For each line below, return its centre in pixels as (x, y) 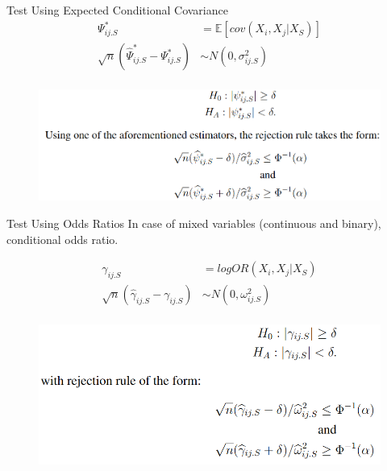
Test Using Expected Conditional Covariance (117, 10)
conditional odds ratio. (62, 239)
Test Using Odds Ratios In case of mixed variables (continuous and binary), (194, 223)
